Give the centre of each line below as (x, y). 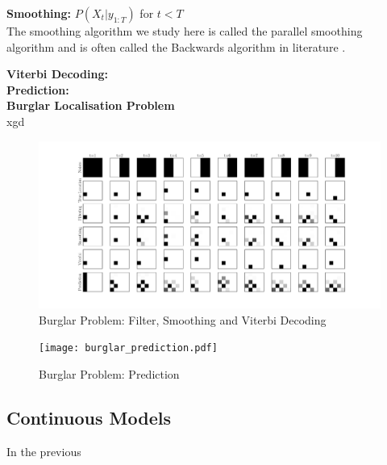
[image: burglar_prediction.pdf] (128, 348)
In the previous (44, 451)
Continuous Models (89, 417)
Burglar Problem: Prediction (109, 373)
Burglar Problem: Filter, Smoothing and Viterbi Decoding (183, 319)
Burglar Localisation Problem (91, 105)
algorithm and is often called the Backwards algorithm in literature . (176, 46)
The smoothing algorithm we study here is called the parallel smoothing (185, 31)
